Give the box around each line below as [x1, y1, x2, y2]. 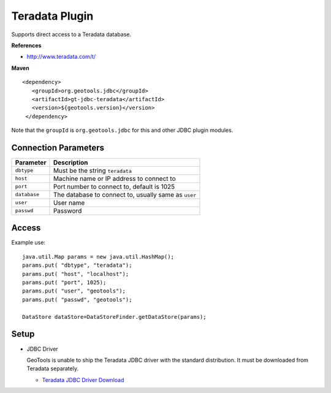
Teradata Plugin [11, 9, 94, 23]
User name [53, 198, 85, 207]
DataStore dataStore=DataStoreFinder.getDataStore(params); [22, 313, 207, 320]
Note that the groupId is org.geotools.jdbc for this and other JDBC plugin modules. [11, 126, 234, 134]
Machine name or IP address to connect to [53, 174, 176, 183]
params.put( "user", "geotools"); [22, 288, 126, 294]
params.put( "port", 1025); [22, 279, 107, 286]
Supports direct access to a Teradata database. [11, 31, 132, 38]
